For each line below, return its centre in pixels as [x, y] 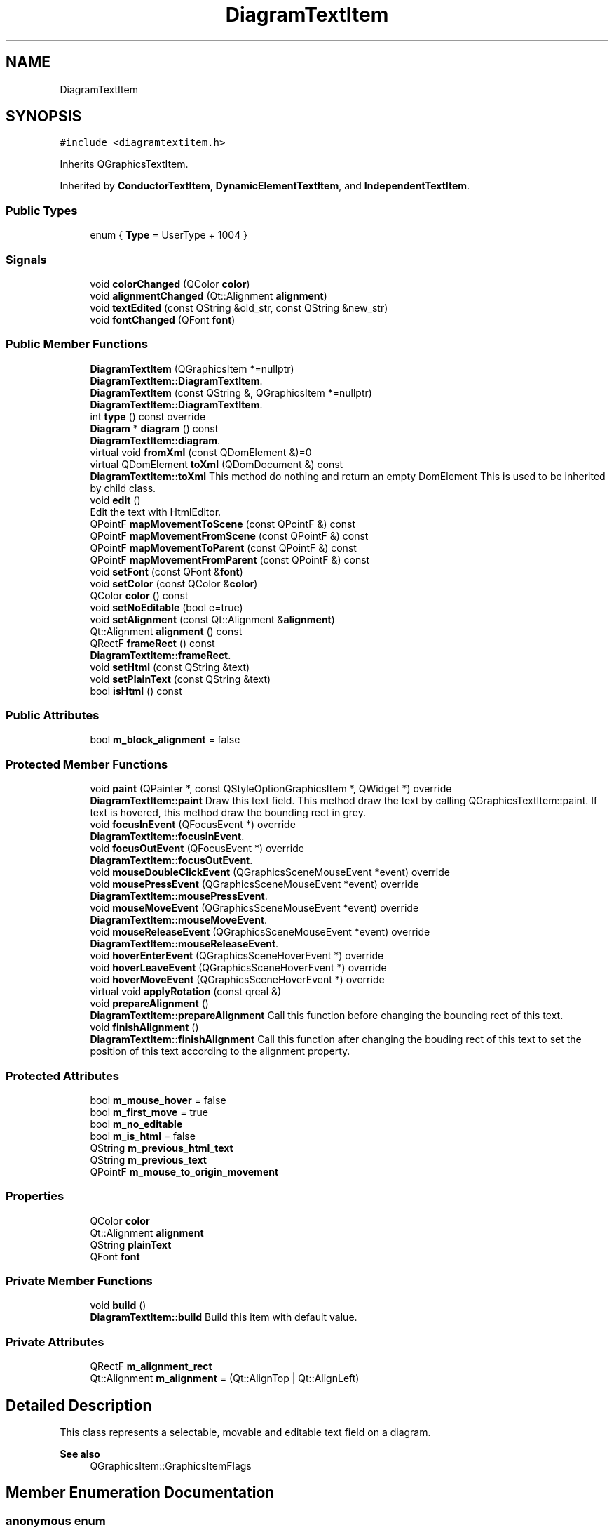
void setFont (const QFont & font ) [166, 571]
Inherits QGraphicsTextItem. [124, 164]
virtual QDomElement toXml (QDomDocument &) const [217, 464]
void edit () [115, 500]
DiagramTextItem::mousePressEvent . [179, 896]
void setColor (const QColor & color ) [174, 583]
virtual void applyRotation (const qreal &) [186, 992]
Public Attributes [53, 716]
